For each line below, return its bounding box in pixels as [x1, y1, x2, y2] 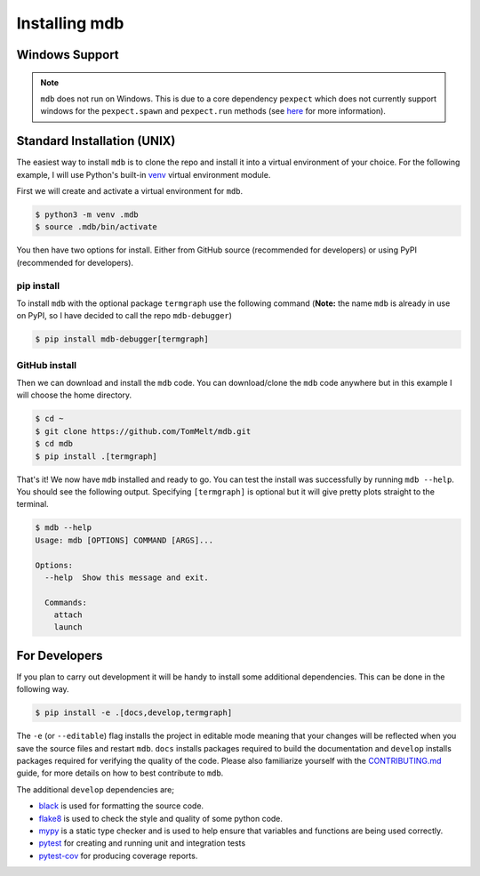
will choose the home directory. [16, 390, 132, 400]
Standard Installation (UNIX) [16, 133, 176, 149]
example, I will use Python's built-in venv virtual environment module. [16, 169, 271, 180]
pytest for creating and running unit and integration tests [38, 838, 246, 848]
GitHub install [16, 358, 77, 371]
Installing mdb [16, 13, 124, 33]
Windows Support [16, 47, 119, 62]
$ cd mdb [35, 438, 74, 449]
